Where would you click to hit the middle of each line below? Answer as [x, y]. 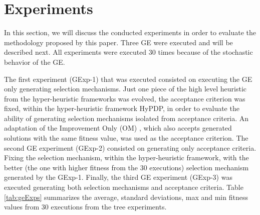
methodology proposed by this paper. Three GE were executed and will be [118, 42]
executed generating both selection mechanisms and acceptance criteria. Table [124, 187]
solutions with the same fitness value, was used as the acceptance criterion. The [126, 138]
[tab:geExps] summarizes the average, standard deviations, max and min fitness [126, 197]
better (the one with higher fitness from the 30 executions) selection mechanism [126, 167]
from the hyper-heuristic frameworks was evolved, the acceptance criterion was [125, 98]
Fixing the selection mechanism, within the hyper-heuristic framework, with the [126, 157]
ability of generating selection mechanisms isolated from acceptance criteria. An [126, 118]
